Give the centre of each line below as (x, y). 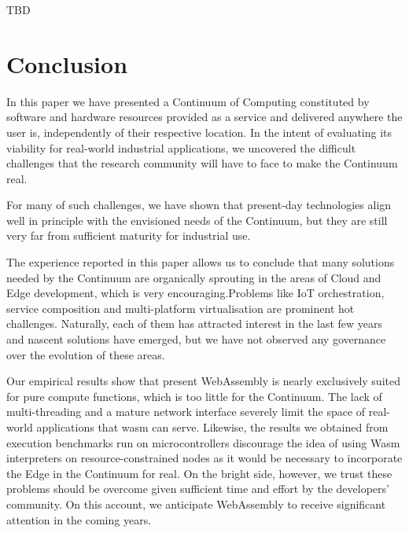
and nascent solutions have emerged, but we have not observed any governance (196, 339)
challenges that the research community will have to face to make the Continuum (202, 163)
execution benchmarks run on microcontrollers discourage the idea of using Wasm (203, 442)
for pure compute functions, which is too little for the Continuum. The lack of (194, 396)
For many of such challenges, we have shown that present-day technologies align (199, 205)
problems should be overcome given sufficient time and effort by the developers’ (198, 489)
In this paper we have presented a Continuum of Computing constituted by (188, 101)
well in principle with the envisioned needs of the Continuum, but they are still (197, 220)
